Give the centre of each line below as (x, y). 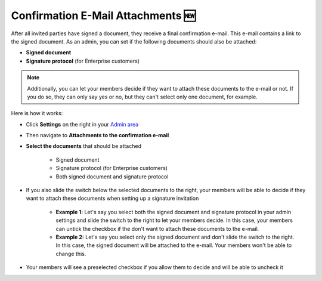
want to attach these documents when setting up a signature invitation (112, 198)
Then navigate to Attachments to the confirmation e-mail (97, 135)
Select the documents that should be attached (83, 146)
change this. (71, 254)
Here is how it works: (37, 113)
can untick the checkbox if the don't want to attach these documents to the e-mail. (157, 228)
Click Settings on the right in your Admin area (82, 124)
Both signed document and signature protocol (112, 177)
